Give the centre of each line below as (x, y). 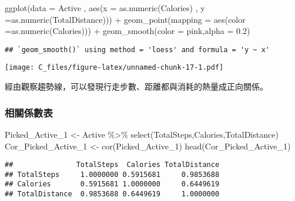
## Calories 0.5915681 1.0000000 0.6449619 (112, 184)
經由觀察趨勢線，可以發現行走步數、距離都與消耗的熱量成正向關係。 (136, 86)
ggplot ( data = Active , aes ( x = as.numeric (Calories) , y (105, 8)
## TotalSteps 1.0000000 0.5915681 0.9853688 (112, 174)
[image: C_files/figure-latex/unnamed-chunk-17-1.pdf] (114, 68)
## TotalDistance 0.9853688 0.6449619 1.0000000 (112, 194)
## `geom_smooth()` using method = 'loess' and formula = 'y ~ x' (138, 50)
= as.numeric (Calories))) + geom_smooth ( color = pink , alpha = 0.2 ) (128, 31)
